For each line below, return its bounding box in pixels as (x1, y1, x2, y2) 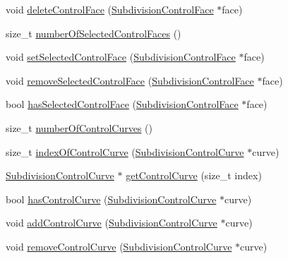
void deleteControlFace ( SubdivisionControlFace (6, 2, 214, 16)
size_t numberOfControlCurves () (6, 120, 152, 135)
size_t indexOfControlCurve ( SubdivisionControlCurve (6, 144, 244, 159)
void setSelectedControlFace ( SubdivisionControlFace (6, 49, 236, 64)
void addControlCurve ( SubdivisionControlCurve (6, 215, 217, 230)
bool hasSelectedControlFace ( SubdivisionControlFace (6, 97, 239, 112)
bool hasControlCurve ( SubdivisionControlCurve (6, 191, 217, 206)
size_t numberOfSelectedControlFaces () (6, 25, 181, 40)
